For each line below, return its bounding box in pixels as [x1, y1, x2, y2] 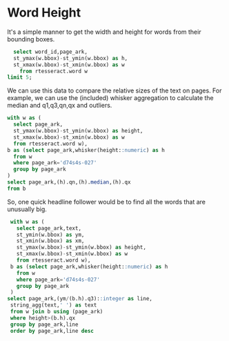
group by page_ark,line [10, 321, 79, 328]
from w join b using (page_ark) [10, 309, 103, 315]
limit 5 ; [7, 74, 32, 81]
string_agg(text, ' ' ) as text [10, 302, 97, 309]
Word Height [7, 5, 81, 21]
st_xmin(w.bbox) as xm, [16, 237, 85, 244]
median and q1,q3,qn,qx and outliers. [7, 101, 112, 110]
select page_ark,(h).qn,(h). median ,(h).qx [7, 179, 131, 186]
